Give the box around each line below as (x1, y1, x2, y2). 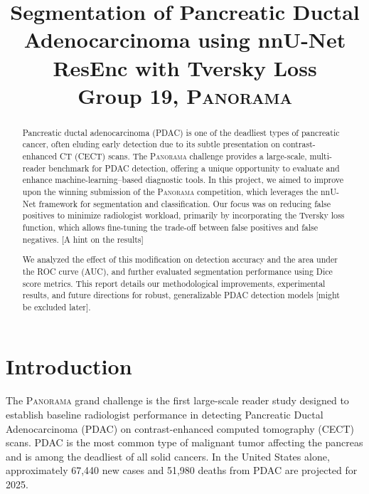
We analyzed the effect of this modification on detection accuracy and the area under (22, 253, 338, 266)
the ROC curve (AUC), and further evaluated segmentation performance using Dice (22, 265, 333, 277)
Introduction (6, 352, 132, 381)
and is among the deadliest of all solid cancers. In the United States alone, (6, 448, 330, 463)
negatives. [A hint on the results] (22, 233, 144, 245)
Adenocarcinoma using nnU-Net (23, 25, 346, 54)
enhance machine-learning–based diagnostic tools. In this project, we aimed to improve (22, 174, 343, 186)
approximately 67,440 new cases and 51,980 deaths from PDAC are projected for (6, 463, 358, 478)
